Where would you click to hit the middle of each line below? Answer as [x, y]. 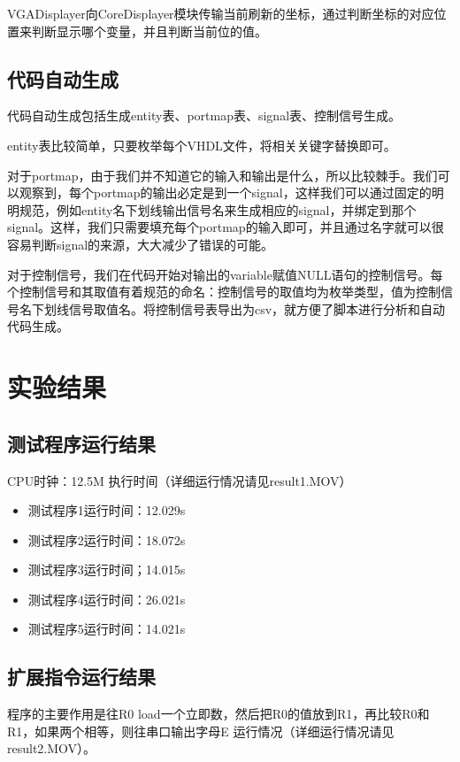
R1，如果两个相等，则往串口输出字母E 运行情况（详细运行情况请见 [201, 731]
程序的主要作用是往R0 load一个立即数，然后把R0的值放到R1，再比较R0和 [218, 714]
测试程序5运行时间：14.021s [107, 629]
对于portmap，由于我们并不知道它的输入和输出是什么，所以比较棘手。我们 [222, 175]
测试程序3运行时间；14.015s [107, 570]
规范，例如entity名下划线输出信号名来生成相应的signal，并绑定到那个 [218, 209]
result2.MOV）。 [52, 748]
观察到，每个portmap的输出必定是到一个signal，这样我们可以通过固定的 [225, 192]
